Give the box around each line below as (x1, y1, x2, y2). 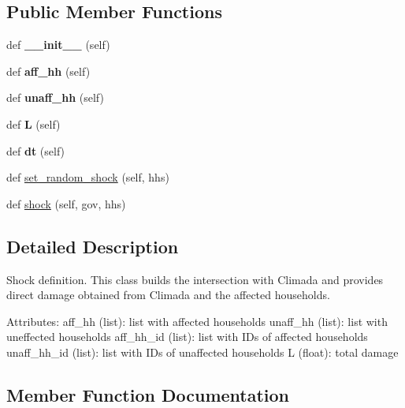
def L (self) (6, 115, 61, 132)
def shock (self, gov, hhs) (6, 195, 126, 211)
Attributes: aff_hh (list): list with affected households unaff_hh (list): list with (6, 313, 388, 329)
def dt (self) (6, 142, 65, 159)
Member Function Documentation (6, 382, 290, 406)
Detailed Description (6, 234, 179, 258)
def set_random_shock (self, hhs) (6, 169, 169, 185)
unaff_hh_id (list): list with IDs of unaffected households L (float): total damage (6, 343, 399, 360)
